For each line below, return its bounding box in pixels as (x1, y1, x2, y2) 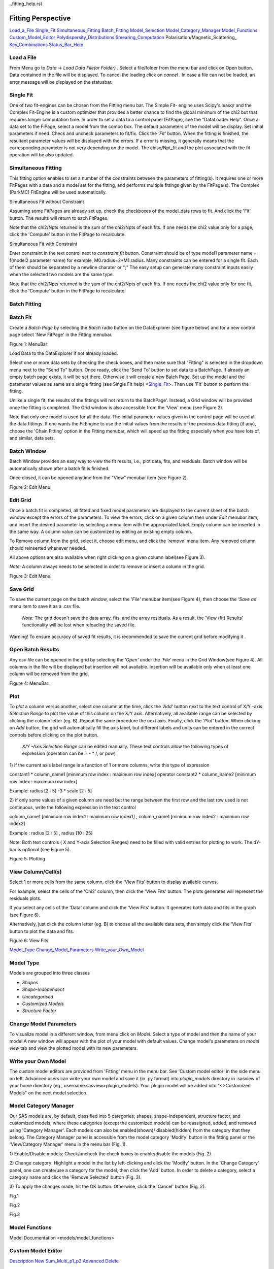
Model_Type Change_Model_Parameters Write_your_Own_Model (9, 947, 144, 953)
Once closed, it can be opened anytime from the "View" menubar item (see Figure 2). (9, 475, 188, 481)
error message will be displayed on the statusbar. (9, 79, 113, 85)
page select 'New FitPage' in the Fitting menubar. (9, 331, 113, 338)
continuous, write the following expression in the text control (9, 804, 136, 810)
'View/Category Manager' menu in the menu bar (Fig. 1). (9, 1141, 127, 1147)
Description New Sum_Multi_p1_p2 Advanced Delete (9, 1258, 119, 1264)
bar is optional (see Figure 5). (9, 846, 71, 852)
